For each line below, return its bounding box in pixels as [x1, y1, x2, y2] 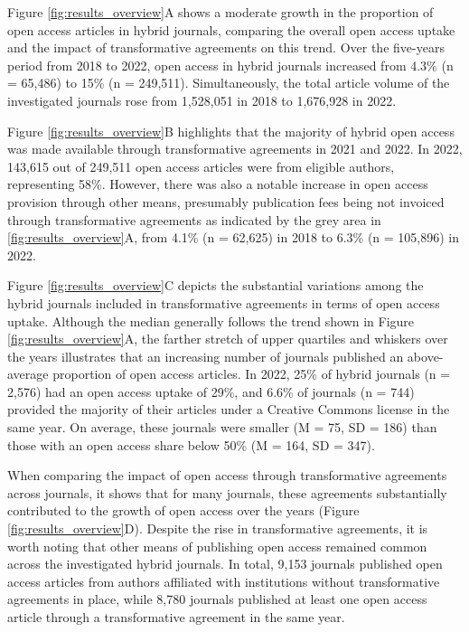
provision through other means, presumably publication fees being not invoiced [7, 192, 445, 211]
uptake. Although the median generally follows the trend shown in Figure [7, 311, 415, 330]
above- [407, 346, 444, 365]
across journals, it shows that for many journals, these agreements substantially [7, 483, 447, 502]
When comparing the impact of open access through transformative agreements [7, 466, 447, 485]
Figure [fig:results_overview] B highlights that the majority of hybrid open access [7, 121, 455, 140]
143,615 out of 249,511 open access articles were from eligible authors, [7, 156, 395, 175]
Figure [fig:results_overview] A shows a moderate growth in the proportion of [7, 3, 434, 21]
